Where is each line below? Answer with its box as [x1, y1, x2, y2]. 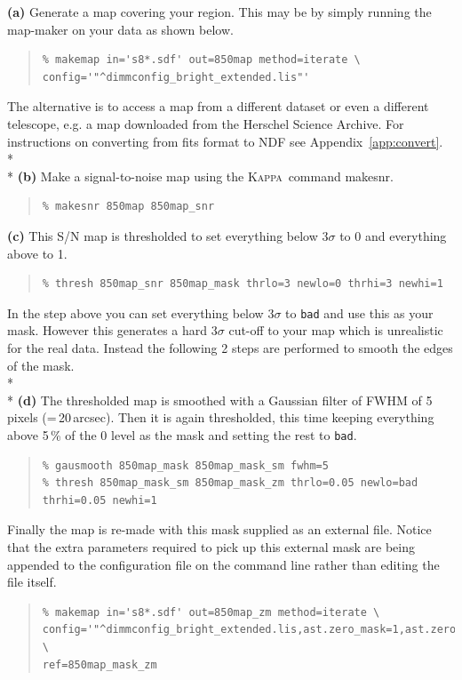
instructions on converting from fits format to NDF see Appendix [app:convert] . [7, 132, 443, 150]
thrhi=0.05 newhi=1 [42, 493, 157, 507]
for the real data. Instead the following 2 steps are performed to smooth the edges [7, 338, 453, 356]
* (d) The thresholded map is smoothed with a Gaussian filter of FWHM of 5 [7, 390, 433, 409]
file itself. [7, 572, 57, 591]
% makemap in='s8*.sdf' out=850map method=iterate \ [42, 53, 361, 67]
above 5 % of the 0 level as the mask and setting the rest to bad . [7, 425, 357, 444]
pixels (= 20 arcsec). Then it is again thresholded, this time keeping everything [7, 408, 434, 427]
